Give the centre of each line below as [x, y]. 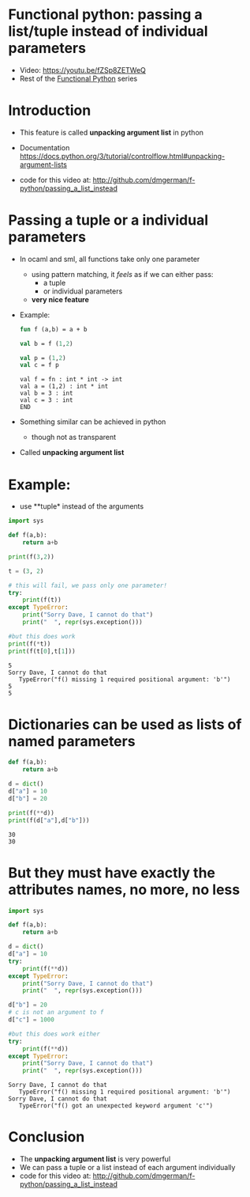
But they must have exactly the [112, 873]
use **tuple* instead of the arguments [82, 506]
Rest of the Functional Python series [78, 78]
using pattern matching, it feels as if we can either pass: [122, 274]
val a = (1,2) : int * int [64, 386]
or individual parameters [83, 291]
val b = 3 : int [46, 393]
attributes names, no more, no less [124, 890]
